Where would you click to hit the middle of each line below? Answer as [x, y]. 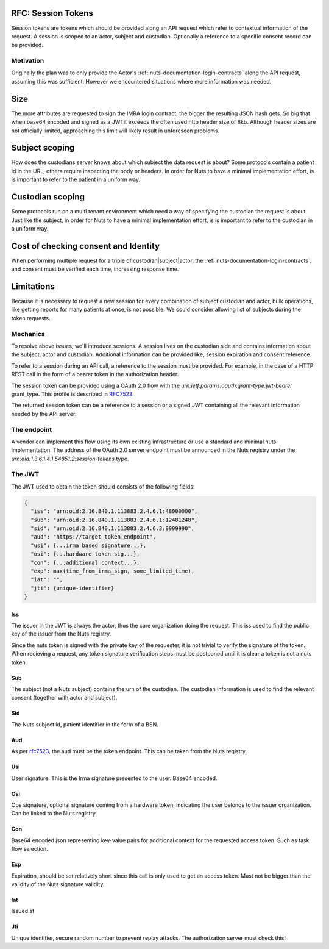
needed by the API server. [44, 414]
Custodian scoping [48, 197]
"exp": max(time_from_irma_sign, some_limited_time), [113, 571]
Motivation [28, 61]
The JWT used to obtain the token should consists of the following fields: [103, 486]
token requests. [31, 318]
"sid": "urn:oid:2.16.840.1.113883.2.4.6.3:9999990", [113, 528]
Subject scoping [43, 148]
